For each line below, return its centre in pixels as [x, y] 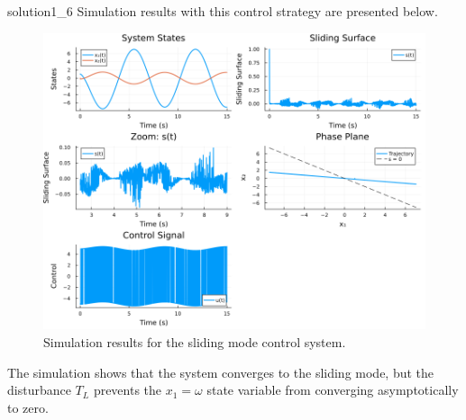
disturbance [39, 390]
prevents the [128, 390]
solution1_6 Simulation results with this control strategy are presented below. [223, 11]
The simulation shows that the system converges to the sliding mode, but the [221, 372]
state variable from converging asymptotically [333, 390]
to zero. [28, 407]
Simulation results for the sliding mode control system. [195, 341]
